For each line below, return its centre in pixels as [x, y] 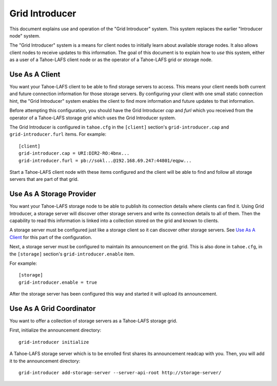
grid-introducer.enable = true [58, 282]
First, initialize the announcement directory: [55, 330]
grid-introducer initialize [54, 342]
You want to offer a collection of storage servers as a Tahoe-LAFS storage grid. [93, 321]
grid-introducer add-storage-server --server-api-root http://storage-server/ [120, 372]
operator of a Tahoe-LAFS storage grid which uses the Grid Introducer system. [93, 118]
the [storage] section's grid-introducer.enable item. [72, 254]
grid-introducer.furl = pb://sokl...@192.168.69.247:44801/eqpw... [105, 160]
